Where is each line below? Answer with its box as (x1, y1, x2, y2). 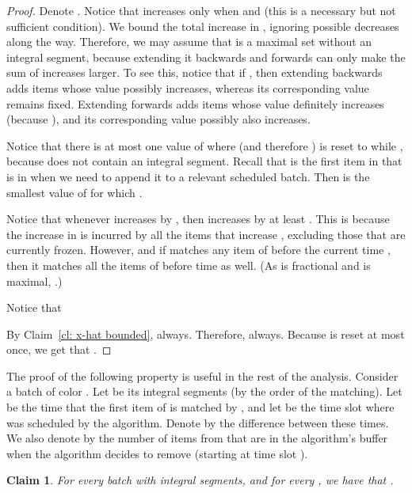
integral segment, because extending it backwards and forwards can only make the (6, 48, 406, 65)
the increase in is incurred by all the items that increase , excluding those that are (6, 226, 406, 242)
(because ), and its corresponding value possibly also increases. (6, 111, 311, 127)
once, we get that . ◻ (6, 341, 112, 358)
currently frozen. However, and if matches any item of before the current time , (6, 241, 391, 258)
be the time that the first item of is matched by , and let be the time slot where (6, 399, 395, 415)
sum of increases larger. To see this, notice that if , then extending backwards (6, 64, 383, 81)
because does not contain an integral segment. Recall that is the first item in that (6, 153, 402, 169)
